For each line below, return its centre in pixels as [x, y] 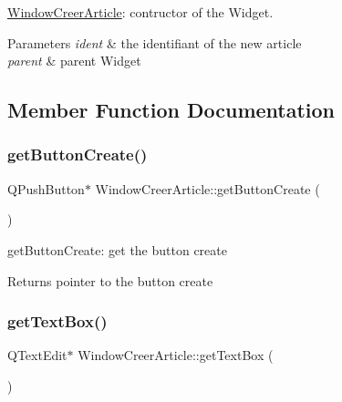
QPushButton [46, 188]
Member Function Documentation [171, 110]
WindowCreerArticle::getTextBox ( [176, 355]
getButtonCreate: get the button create [117, 249]
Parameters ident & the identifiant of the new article [155, 42]
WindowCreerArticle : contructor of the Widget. [140, 12]
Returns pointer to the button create [110, 280]
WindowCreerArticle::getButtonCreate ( [207, 188]
